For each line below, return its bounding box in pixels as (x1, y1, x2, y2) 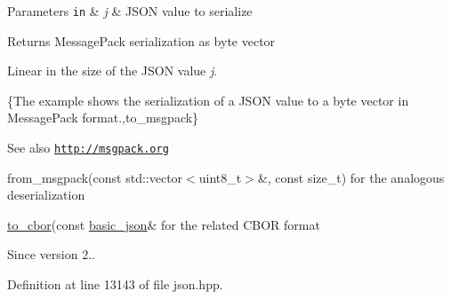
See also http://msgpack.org (7, 138, 169, 157)
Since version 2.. (7, 245, 95, 264)
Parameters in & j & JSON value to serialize (7, 2, 253, 20)
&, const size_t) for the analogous (257, 168, 445, 186)
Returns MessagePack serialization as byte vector (7, 31, 276, 50)
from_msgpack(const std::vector (7, 168, 183, 186)
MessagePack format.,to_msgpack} (7, 108, 199, 127)
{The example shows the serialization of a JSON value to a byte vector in (7, 90, 409, 109)
